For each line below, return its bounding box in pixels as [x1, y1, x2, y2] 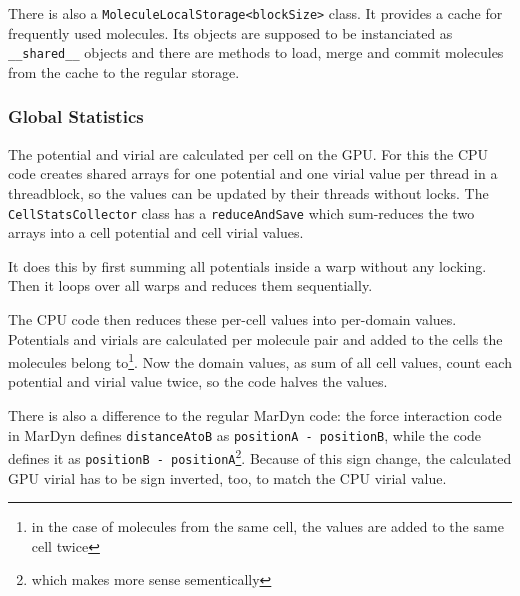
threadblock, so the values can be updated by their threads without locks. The [8, 182, 489, 203]
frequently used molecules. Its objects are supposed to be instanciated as [8, 22, 453, 43]
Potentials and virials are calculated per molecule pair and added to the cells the [8, 328, 503, 349]
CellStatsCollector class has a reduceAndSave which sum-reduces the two [8, 202, 475, 223]
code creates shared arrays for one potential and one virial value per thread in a [8, 163, 498, 184]
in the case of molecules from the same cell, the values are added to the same [31, 516, 504, 537]
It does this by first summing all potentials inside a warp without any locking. [8, 255, 487, 276]
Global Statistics [8, 104, 144, 129]
